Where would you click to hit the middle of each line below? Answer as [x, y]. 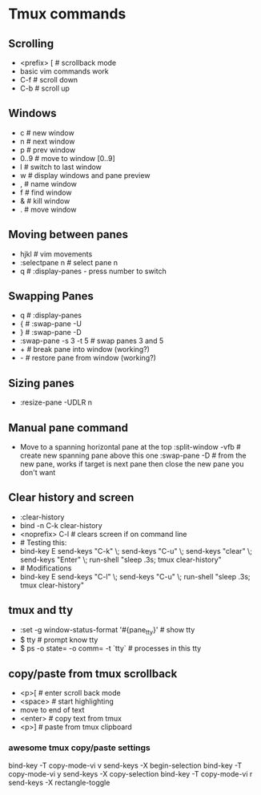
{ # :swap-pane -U [51, 324]
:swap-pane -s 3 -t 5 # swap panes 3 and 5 [92, 341]
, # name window [48, 184]
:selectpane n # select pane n [69, 262]
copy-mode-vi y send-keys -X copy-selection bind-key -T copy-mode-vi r [130, 773]
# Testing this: [43, 543]
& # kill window [45, 200]
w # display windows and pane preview [85, 175]
